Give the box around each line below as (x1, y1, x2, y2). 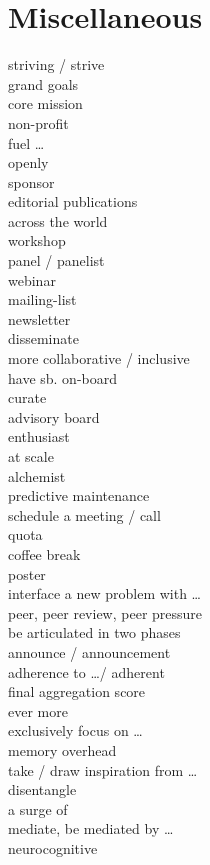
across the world (8, 210, 108, 231)
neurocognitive (8, 837, 98, 858)
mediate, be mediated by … (8, 818, 174, 839)
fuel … (8, 132, 45, 153)
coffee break (8, 543, 81, 564)
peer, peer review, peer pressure (8, 602, 203, 623)
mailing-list (8, 289, 77, 310)
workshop (8, 230, 66, 251)
